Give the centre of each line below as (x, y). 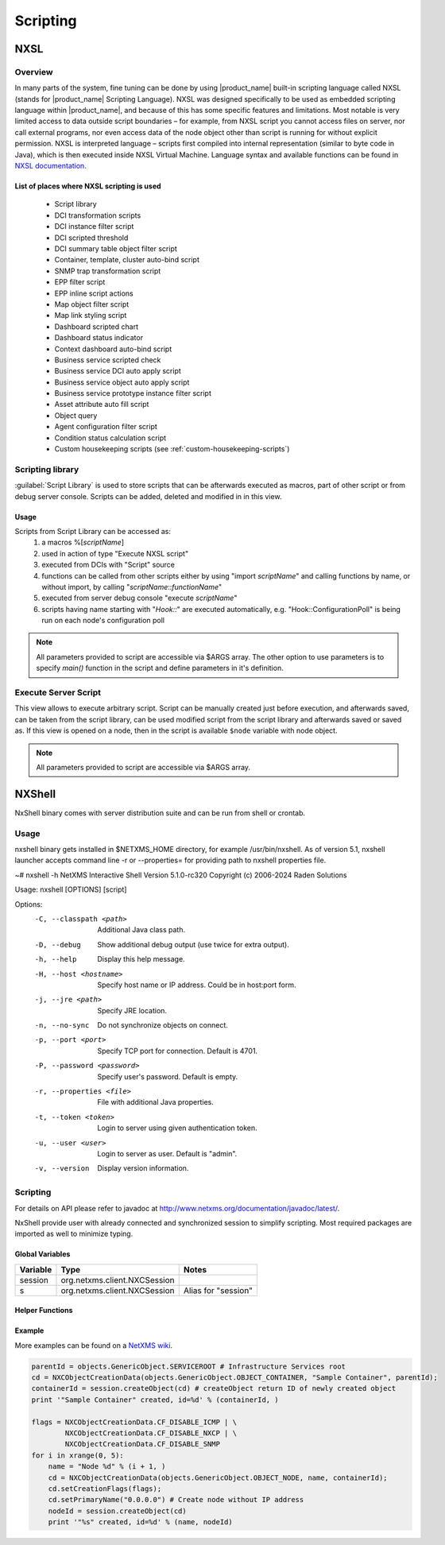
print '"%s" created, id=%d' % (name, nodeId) (141, 1522)
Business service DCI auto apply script (118, 371)
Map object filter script (92, 304)
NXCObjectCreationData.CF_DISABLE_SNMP (142, 1444)
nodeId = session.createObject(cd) (117, 1511)
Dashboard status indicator (99, 338)
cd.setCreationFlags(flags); (105, 1489)
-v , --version (62, 1169)
